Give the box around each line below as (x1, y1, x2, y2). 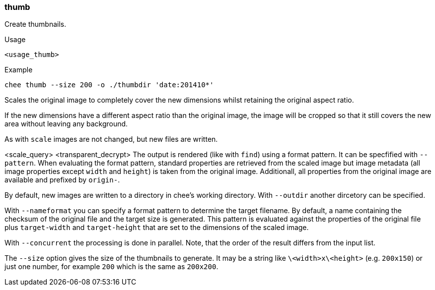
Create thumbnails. (4, 20, 67, 29)
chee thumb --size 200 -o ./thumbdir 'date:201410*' (4, 81, 214, 89)
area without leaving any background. (4, 119, 128, 128)
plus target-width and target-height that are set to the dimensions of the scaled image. (4, 223, 309, 232)
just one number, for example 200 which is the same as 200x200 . (4, 262, 218, 271)
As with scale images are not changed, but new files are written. (4, 135, 218, 144)
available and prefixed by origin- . (4, 175, 120, 184)
